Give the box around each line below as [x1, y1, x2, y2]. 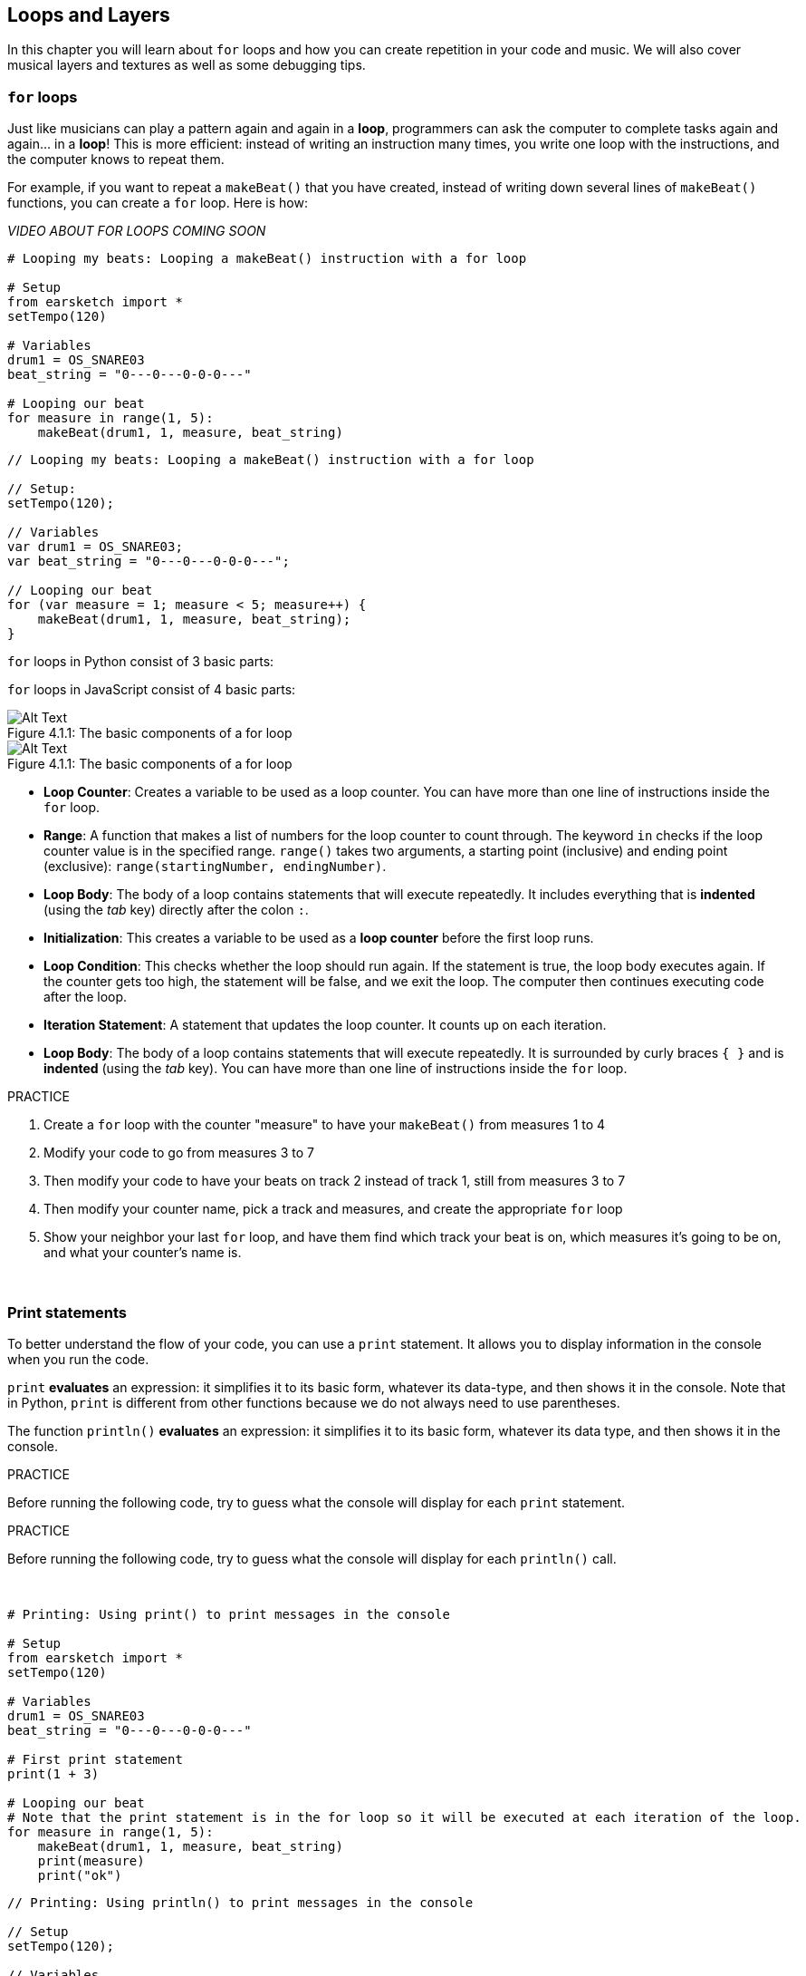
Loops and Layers [7, 4, 170, 26]
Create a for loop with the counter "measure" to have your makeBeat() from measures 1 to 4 [43, 1117, 606, 1133]
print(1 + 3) [7, 1766, 100, 1781]
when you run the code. [7, 1351, 149, 1367]
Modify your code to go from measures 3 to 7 [43, 1145, 314, 1161]
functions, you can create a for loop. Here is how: [7, 195, 308, 211]
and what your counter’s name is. [43, 1245, 242, 1261]
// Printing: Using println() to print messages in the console [7, 1894, 474, 1910]
